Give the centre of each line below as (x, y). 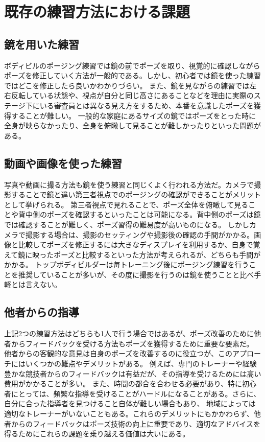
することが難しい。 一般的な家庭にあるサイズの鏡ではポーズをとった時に (134, 115)
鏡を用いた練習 (42, 44)
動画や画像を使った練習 (63, 163)
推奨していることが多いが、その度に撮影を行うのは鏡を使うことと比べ (136, 274)
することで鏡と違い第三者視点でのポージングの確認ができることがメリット (136, 194)
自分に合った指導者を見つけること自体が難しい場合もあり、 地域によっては (130, 403)
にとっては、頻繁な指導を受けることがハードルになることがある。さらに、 (136, 393)
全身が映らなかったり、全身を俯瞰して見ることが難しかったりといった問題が (133, 125)
